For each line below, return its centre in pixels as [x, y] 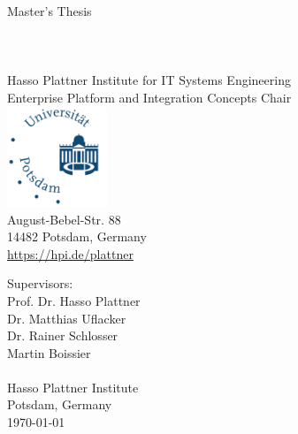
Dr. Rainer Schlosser [63, 335]
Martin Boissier [49, 352]
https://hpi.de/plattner [70, 253]
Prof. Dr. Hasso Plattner [74, 300]
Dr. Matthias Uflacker [67, 318]
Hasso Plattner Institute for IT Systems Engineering [149, 80]
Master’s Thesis [50, 11]
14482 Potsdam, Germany [77, 236]
